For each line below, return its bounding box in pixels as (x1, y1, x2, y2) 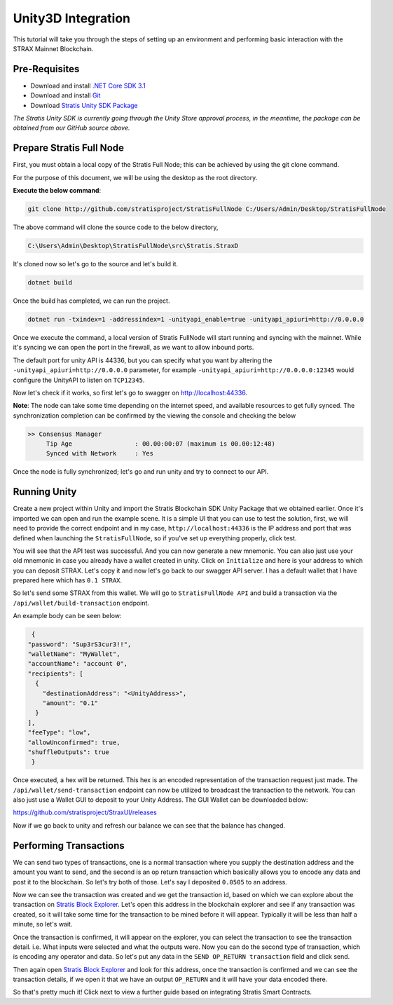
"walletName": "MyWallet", (27, 650, 120, 658)
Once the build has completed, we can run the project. (13, 296, 170, 305)
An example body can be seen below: (13, 612, 122, 620)
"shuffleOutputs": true (27, 748, 110, 756)
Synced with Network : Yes (46, 449, 154, 458)
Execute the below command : (13, 186, 102, 195)
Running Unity (13, 486, 77, 498)
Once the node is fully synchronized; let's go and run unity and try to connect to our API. (13, 467, 269, 476)
